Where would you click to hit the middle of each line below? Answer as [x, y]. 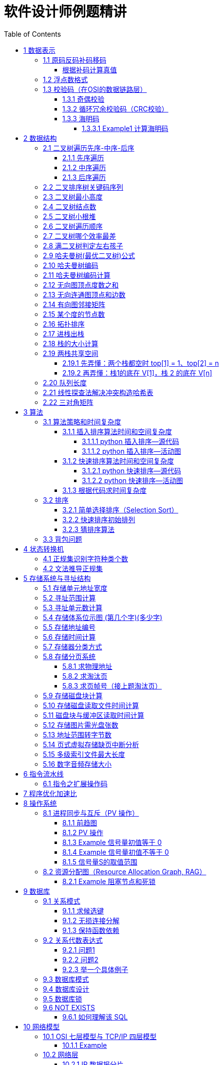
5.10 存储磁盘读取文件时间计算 [91, 705]
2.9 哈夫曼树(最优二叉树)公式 [89, 255]
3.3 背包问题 [63, 539]
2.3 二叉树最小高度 [73, 197]
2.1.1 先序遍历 [83, 157]
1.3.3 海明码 [81, 118]
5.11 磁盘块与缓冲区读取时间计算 [94, 715]
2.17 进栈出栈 [64, 333]
